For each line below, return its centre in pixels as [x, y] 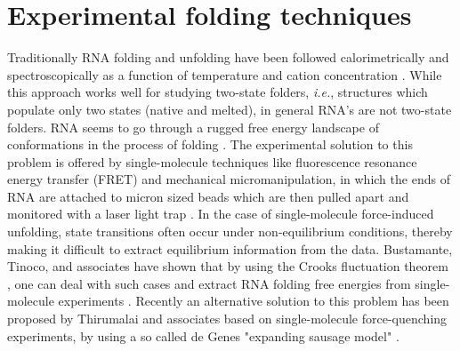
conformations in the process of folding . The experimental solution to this [210, 144]
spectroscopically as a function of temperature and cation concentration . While [225, 74]
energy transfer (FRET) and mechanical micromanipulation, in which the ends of [229, 179]
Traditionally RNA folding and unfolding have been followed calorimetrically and [228, 57]
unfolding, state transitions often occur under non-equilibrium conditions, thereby [230, 231]
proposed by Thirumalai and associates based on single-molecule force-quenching [227, 319]
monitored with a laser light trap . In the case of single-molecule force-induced [221, 214]
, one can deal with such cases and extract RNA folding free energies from [209, 283]
